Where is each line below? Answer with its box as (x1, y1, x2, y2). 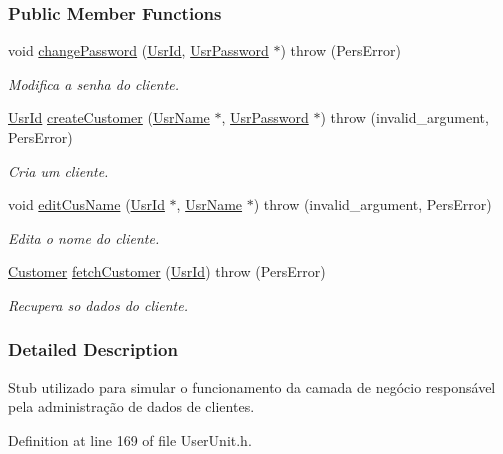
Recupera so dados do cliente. (8, 294, 188, 315)
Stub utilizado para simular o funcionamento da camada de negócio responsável (8, 376, 496, 397)
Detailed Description (8, 337, 178, 362)
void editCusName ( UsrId (8, 194, 165, 215)
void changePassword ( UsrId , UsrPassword (8, 40, 269, 61)
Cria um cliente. (8, 160, 109, 181)
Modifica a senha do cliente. (8, 73, 180, 94)
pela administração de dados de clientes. (8, 396, 255, 417)
